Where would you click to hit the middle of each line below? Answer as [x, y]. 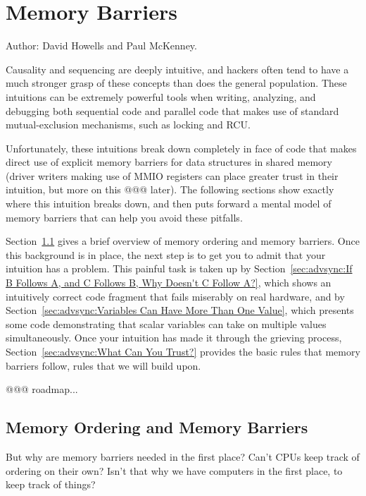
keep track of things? [51, 484]
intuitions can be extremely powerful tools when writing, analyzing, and [161, 96]
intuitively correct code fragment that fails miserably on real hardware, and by [175, 296]
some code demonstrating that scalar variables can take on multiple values [166, 323]
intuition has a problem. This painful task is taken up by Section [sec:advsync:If [179, 268]
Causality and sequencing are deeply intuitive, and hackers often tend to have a [177, 69]
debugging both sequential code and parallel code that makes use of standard [172, 110]
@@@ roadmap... [42, 389]
